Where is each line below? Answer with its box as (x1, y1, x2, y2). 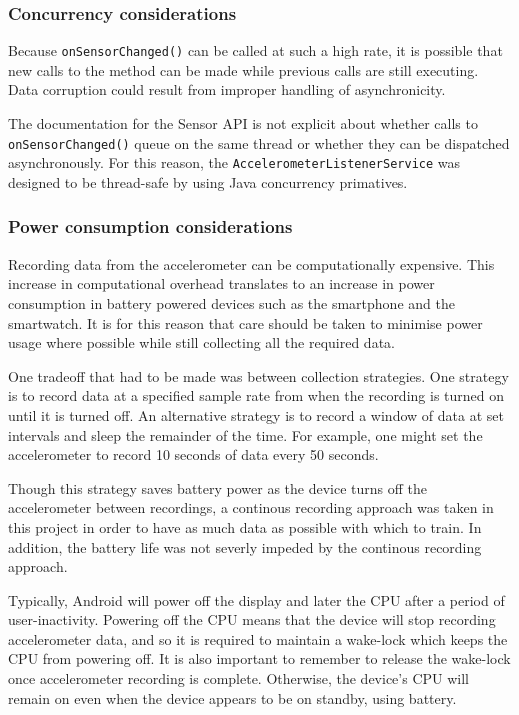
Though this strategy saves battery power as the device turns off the (8, 477, 428, 498)
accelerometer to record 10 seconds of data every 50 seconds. (8, 444, 379, 465)
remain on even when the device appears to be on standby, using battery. (8, 687, 457, 708)
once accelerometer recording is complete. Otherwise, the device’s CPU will (8, 668, 469, 689)
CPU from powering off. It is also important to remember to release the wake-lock (8, 648, 511, 669)
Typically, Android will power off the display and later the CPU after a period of (8, 589, 505, 610)
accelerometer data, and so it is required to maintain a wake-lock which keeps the (8, 628, 508, 649)
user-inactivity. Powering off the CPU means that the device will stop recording (8, 609, 496, 630)
